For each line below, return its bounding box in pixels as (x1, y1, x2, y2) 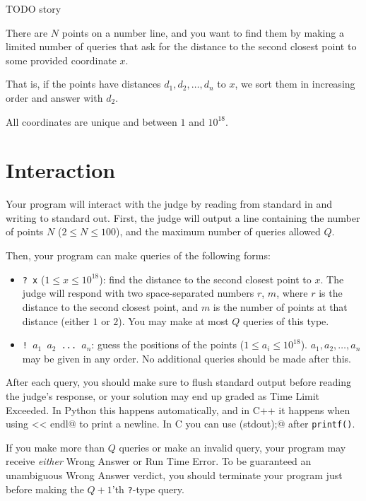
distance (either (22, 313, 90, 328)
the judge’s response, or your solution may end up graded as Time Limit (6, 388, 320, 403)
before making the (6, 481, 84, 496)
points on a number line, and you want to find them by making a (61, 25, 344, 40)
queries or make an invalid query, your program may (119, 440, 346, 454)
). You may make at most (118, 313, 229, 328)
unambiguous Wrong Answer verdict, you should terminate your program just (6, 467, 343, 482)
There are (6, 25, 48, 40)
